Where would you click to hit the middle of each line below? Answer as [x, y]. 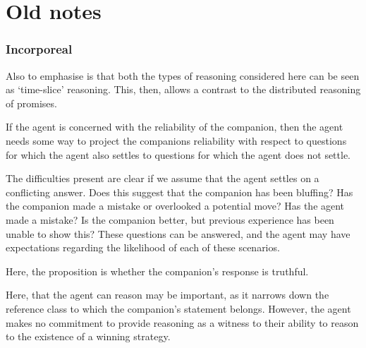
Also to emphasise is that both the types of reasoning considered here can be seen [183, 75]
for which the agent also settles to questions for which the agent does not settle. [178, 154]
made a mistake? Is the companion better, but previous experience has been [170, 219]
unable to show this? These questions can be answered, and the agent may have [178, 233]
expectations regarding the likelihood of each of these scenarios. [143, 247]
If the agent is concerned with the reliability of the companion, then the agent [175, 127]
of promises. [31, 103]
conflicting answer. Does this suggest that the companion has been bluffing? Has [179, 192]
